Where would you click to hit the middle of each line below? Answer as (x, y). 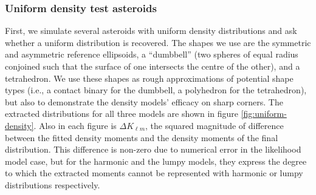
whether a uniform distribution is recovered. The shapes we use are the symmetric (158, 42)
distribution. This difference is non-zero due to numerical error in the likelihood (153, 149)
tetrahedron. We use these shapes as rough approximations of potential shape (149, 78)
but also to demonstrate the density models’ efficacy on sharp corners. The (144, 101)
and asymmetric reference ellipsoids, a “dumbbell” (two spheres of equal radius (152, 54)
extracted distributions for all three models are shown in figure (122, 114)
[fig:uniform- (264, 114)
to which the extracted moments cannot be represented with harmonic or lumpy (154, 173)
